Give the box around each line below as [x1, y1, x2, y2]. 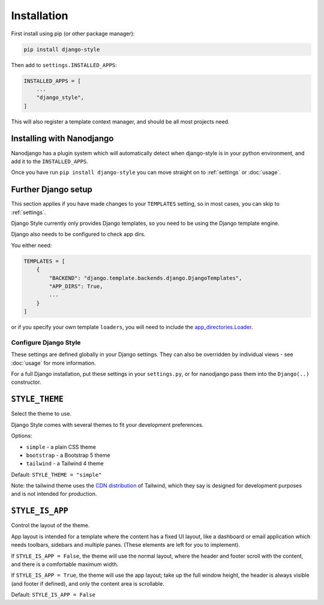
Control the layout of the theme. [11, 522, 90, 529]
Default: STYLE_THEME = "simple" [11, 471, 102, 478]
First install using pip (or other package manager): [11, 30, 135, 37]
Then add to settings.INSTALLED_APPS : [11, 61, 117, 68]
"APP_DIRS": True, [49, 282, 103, 290]
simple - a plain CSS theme [26, 443, 96, 450]
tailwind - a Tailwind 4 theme [26, 460, 104, 467]
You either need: [11, 242, 52, 249]
